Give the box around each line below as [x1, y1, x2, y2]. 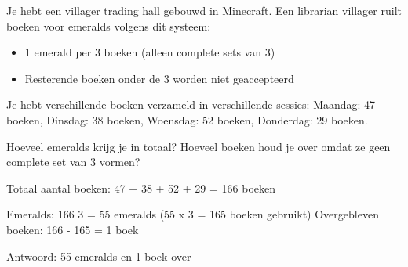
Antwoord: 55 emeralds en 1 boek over [6, 247, 191, 264]
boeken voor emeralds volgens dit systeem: [6, 17, 211, 34]
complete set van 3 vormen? [6, 153, 140, 170]
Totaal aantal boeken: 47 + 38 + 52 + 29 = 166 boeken [6, 179, 275, 196]
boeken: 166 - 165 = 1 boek [6, 221, 139, 237]
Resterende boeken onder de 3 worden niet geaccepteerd [24, 70, 294, 86]
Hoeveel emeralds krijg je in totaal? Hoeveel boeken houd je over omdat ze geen [6, 138, 391, 154]
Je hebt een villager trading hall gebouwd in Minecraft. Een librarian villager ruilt [6, 2, 402, 18]
